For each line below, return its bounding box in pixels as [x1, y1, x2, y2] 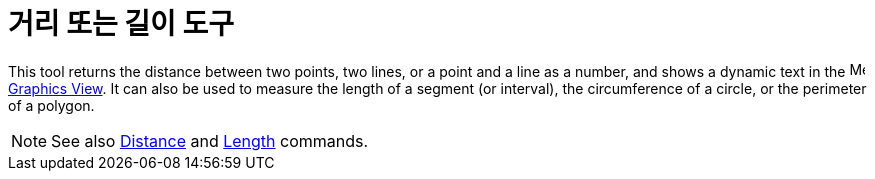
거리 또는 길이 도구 [8, 7, 234, 41]
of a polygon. [8, 96, 95, 114]
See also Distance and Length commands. [51, 130, 369, 151]
